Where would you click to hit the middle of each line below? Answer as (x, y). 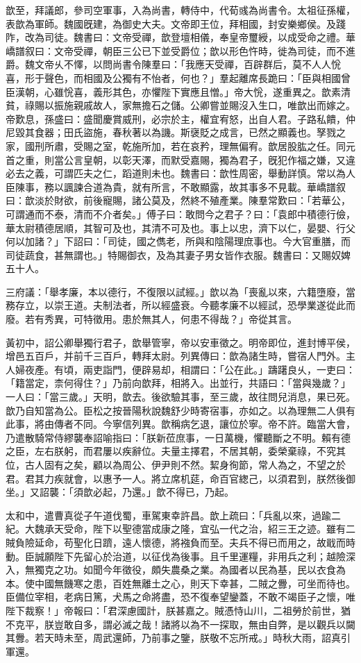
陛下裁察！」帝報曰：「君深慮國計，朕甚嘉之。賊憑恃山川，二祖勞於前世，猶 (178, 610)
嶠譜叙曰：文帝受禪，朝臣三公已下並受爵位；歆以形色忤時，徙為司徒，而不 (176, 50)
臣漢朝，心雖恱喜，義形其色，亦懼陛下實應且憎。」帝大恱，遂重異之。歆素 (173, 91)
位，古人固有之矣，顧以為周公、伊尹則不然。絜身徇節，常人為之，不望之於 (176, 464)
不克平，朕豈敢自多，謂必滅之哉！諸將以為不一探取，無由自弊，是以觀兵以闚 (180, 624)
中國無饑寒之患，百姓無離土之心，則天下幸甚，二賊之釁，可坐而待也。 (195, 583)
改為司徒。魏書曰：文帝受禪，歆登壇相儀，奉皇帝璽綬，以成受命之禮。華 (190, 37)
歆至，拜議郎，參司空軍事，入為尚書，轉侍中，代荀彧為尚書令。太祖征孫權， (180, 10)
